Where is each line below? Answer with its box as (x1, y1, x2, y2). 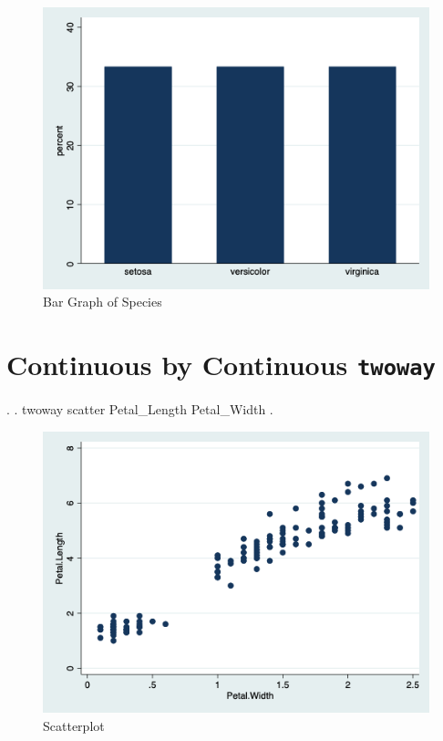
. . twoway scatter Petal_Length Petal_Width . (6, 400, 273, 419)
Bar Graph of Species (43, 292, 162, 311)
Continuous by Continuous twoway (6, 346, 436, 383)
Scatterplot (43, 715, 105, 735)
